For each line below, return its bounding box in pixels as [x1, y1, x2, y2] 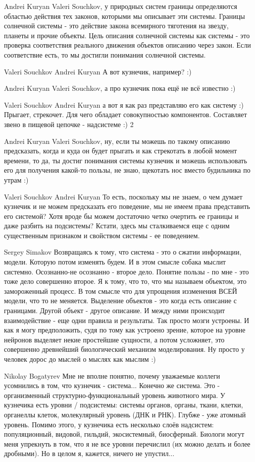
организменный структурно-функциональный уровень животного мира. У [4, 390, 225, 400]
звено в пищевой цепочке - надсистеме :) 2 [4, 119, 134, 129]
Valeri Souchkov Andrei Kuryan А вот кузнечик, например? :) [4, 66, 192, 76]
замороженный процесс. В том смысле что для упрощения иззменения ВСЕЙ [4, 285, 237, 296]
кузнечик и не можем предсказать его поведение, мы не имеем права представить [4, 201, 250, 211]
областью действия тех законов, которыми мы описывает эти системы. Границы [4, 10, 245, 21]
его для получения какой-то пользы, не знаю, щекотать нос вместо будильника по [4, 165, 251, 175]
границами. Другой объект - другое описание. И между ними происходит [4, 305, 225, 316]
